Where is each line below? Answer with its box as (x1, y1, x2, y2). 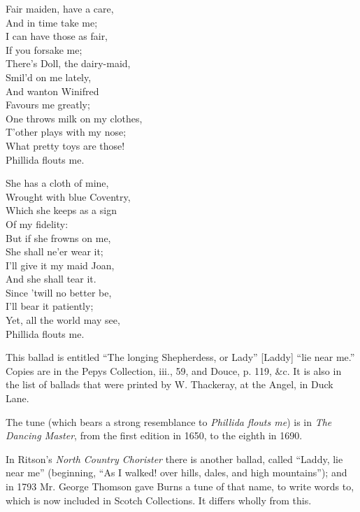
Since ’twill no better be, (6, 285, 112, 299)
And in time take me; (6, 15, 98, 29)
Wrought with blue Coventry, (6, 189, 131, 204)
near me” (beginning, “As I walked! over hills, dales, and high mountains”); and (6, 465, 347, 480)
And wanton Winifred (6, 83, 99, 98)
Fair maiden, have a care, (6, 1, 114, 15)
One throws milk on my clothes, (6, 111, 143, 125)
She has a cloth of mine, (6, 176, 109, 190)
